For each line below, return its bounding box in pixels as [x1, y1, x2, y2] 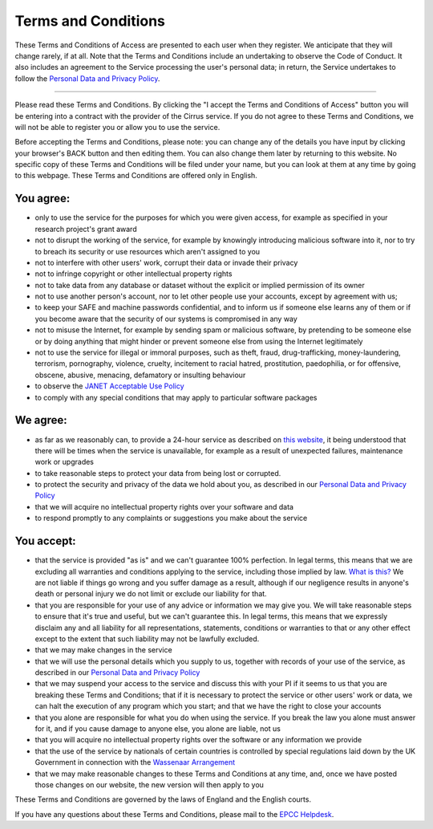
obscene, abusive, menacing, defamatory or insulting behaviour [34, 370, 246, 380]
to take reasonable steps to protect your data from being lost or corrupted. [34, 468, 281, 477]
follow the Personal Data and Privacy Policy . [14, 73, 160, 83]
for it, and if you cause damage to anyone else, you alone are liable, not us [34, 724, 281, 734]
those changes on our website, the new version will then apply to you [34, 779, 265, 790]
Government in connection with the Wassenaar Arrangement [34, 758, 236, 767]
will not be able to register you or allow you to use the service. [14, 122, 221, 132]
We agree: [14, 413, 67, 427]
